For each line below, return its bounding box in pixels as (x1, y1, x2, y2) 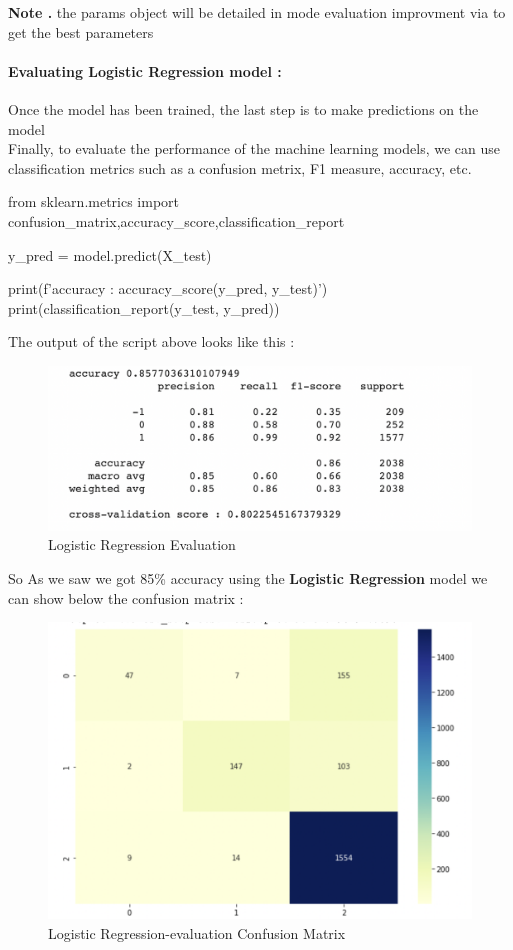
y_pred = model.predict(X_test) (8, 244, 212, 265)
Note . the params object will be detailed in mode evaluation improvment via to (8, 2, 506, 22)
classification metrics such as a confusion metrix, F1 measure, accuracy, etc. (8, 157, 472, 178)
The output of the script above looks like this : (8, 331, 295, 352)
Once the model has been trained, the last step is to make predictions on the (8, 98, 479, 119)
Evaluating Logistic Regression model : (8, 60, 282, 81)
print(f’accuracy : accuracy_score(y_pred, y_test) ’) (8, 278, 328, 299)
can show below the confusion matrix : (8, 587, 244, 608)
